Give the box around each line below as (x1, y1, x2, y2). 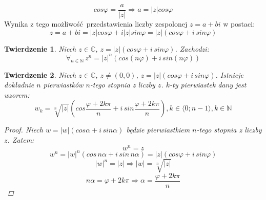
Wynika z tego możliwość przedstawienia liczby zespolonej (4, 18, 188, 29)
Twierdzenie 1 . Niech (4, 43, 76, 54)
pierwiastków (43, 79, 84, 90)
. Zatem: (7, 134, 34, 145)
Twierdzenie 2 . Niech (4, 69, 76, 80)
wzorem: (4, 89, 30, 100)
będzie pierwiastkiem (126, 124, 190, 135)
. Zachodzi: (175, 43, 209, 54)
